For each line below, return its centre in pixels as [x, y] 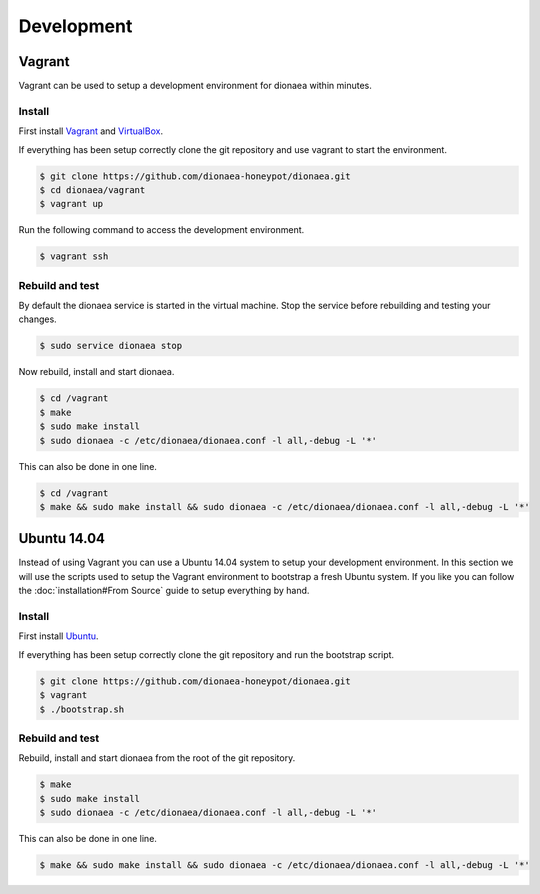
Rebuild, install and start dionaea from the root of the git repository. [157, 758]
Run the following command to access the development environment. [161, 230]
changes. [37, 319]
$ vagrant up [71, 204]
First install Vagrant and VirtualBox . [91, 131]
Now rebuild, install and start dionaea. [96, 372]
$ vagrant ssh [74, 256]
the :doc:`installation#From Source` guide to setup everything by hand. [164, 591]
